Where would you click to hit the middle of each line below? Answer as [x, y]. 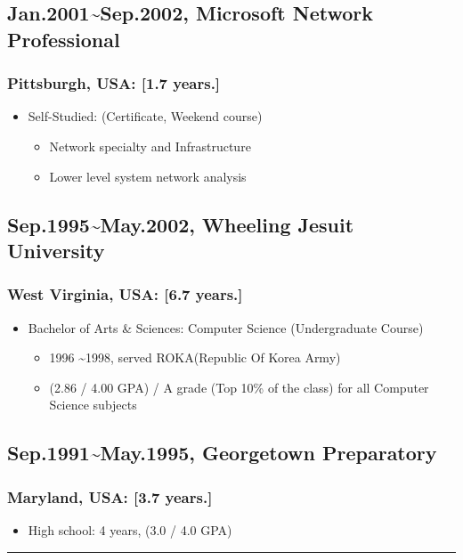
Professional [64, 39]
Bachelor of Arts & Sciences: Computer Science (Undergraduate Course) [226, 327]
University [56, 250]
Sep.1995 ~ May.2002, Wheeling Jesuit [181, 224]
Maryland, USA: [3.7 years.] [110, 496]
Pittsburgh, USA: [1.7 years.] [114, 83]
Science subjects [93, 405]
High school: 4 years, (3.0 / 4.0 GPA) [130, 529]
